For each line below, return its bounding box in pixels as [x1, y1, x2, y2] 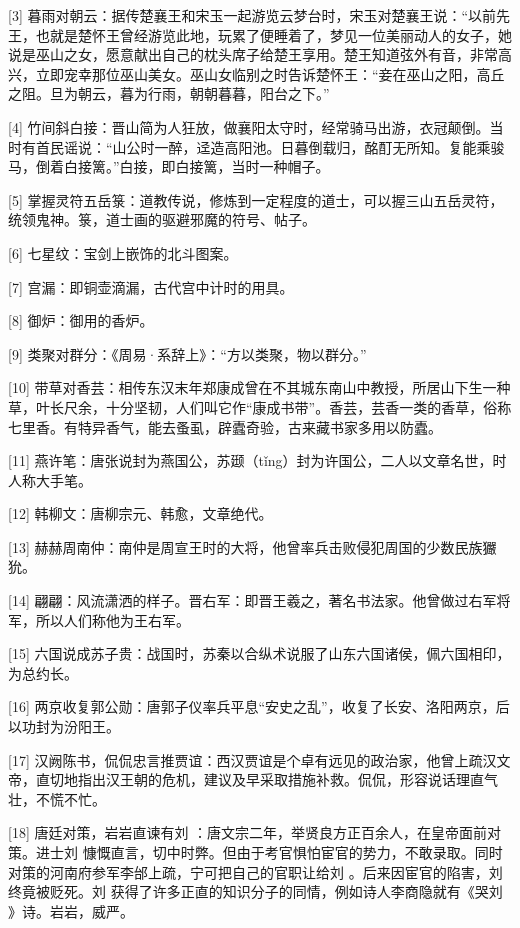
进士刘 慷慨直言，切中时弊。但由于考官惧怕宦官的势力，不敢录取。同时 [35, 842, 503, 862]
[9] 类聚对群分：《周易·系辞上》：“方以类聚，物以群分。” [8, 343, 367, 364]
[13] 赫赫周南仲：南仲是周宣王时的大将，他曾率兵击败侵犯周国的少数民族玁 [8, 536, 497, 557]
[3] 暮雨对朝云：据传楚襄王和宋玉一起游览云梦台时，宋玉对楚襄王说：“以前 [8, 5, 497, 25]
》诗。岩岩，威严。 [8, 900, 134, 921]
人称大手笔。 [8, 469, 92, 490]
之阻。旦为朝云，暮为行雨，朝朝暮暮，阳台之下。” [8, 83, 330, 104]
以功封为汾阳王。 [8, 716, 120, 737]
